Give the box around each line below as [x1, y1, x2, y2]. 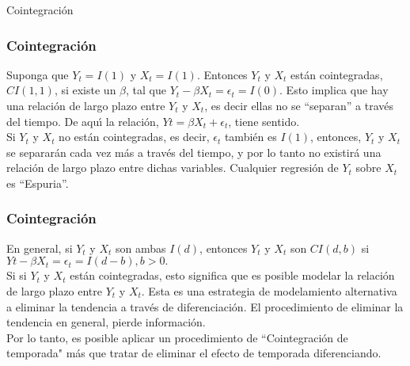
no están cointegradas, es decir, [59, 128, 210, 145]
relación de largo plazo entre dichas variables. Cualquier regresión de [6, 159, 339, 176]
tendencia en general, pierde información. [6, 314, 206, 330]
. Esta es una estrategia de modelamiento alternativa [141, 282, 397, 299]
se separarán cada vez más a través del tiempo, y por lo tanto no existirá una [6, 143, 382, 160]
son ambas [115, 239, 166, 256]
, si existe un [54, 82, 116, 98]
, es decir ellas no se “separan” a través [204, 97, 393, 113]
